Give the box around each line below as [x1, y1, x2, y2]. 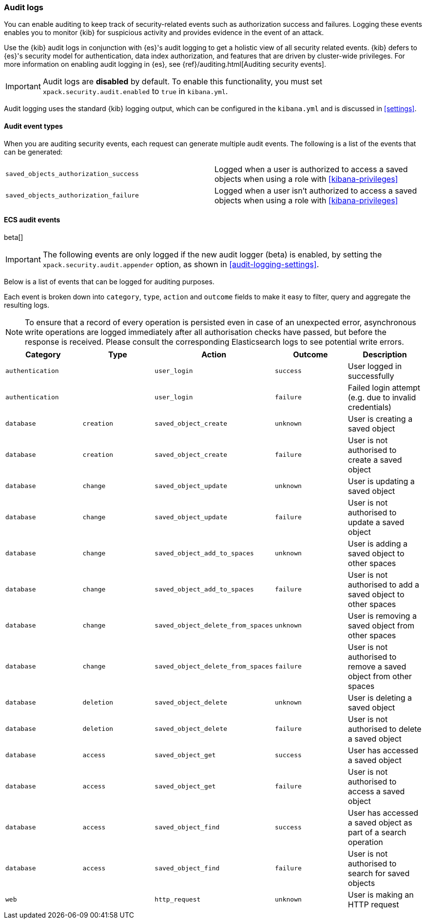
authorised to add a [348, 579, 419, 589]
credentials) [348, 402, 391, 412]
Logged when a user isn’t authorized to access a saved [214, 185, 417, 196]
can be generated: [4, 147, 63, 156]
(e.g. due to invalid [348, 392, 416, 402]
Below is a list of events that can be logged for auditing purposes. [4, 277, 214, 286]
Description [363, 349, 407, 359]
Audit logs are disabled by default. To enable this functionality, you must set [42, 77, 323, 87]
